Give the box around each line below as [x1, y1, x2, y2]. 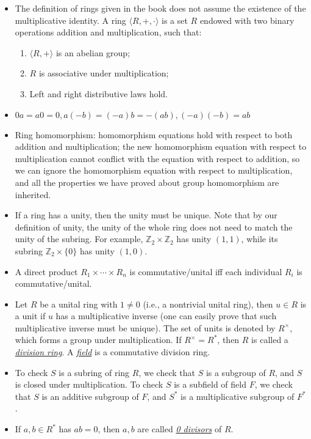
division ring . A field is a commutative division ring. [15, 345, 210, 358]
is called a [251, 333, 288, 346]
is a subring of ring [59, 366, 130, 378]
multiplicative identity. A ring [15, 13, 126, 26]
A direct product [15, 265, 78, 278]
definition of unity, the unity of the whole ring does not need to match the [15, 220, 293, 233]
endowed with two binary [199, 13, 295, 26]
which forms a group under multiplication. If [15, 333, 182, 346]
